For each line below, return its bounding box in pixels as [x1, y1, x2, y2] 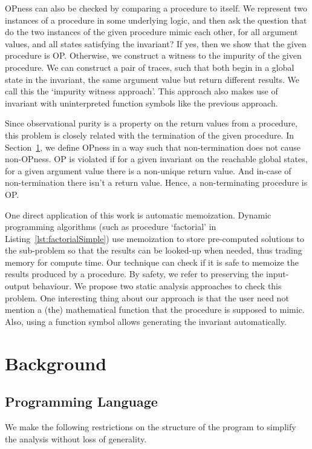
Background [5, 350, 107, 375]
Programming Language [5, 392, 158, 411]
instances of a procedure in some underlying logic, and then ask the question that [5, 13, 307, 26]
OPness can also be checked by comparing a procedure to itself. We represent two [5, 2, 308, 14]
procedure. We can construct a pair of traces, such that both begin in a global [5, 61, 294, 73]
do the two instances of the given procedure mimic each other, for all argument [5, 25, 298, 38]
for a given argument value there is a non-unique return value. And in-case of [5, 164, 291, 177]
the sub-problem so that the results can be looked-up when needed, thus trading [5, 244, 302, 257]
